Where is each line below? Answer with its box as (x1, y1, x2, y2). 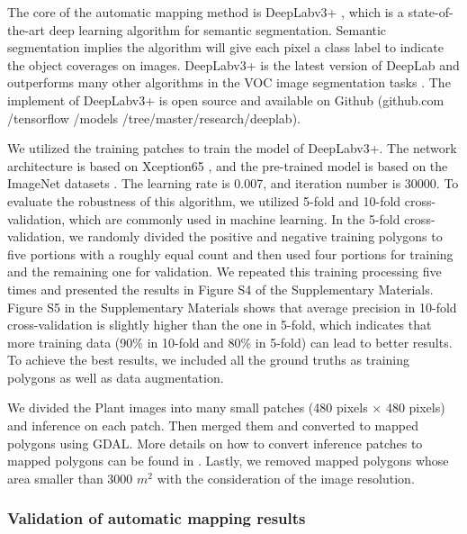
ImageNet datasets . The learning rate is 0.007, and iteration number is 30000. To (7, 174, 459, 193)
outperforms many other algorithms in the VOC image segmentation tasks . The (7, 73, 451, 92)
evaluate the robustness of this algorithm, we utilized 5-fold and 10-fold (7, 191, 401, 210)
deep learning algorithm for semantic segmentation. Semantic (49, 20, 387, 39)
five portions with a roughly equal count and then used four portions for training (7, 244, 454, 263)
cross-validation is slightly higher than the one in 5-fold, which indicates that (7, 315, 432, 334)
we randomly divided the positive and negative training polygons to (68, 227, 443, 246)
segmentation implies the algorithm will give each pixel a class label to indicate (7, 38, 444, 57)
